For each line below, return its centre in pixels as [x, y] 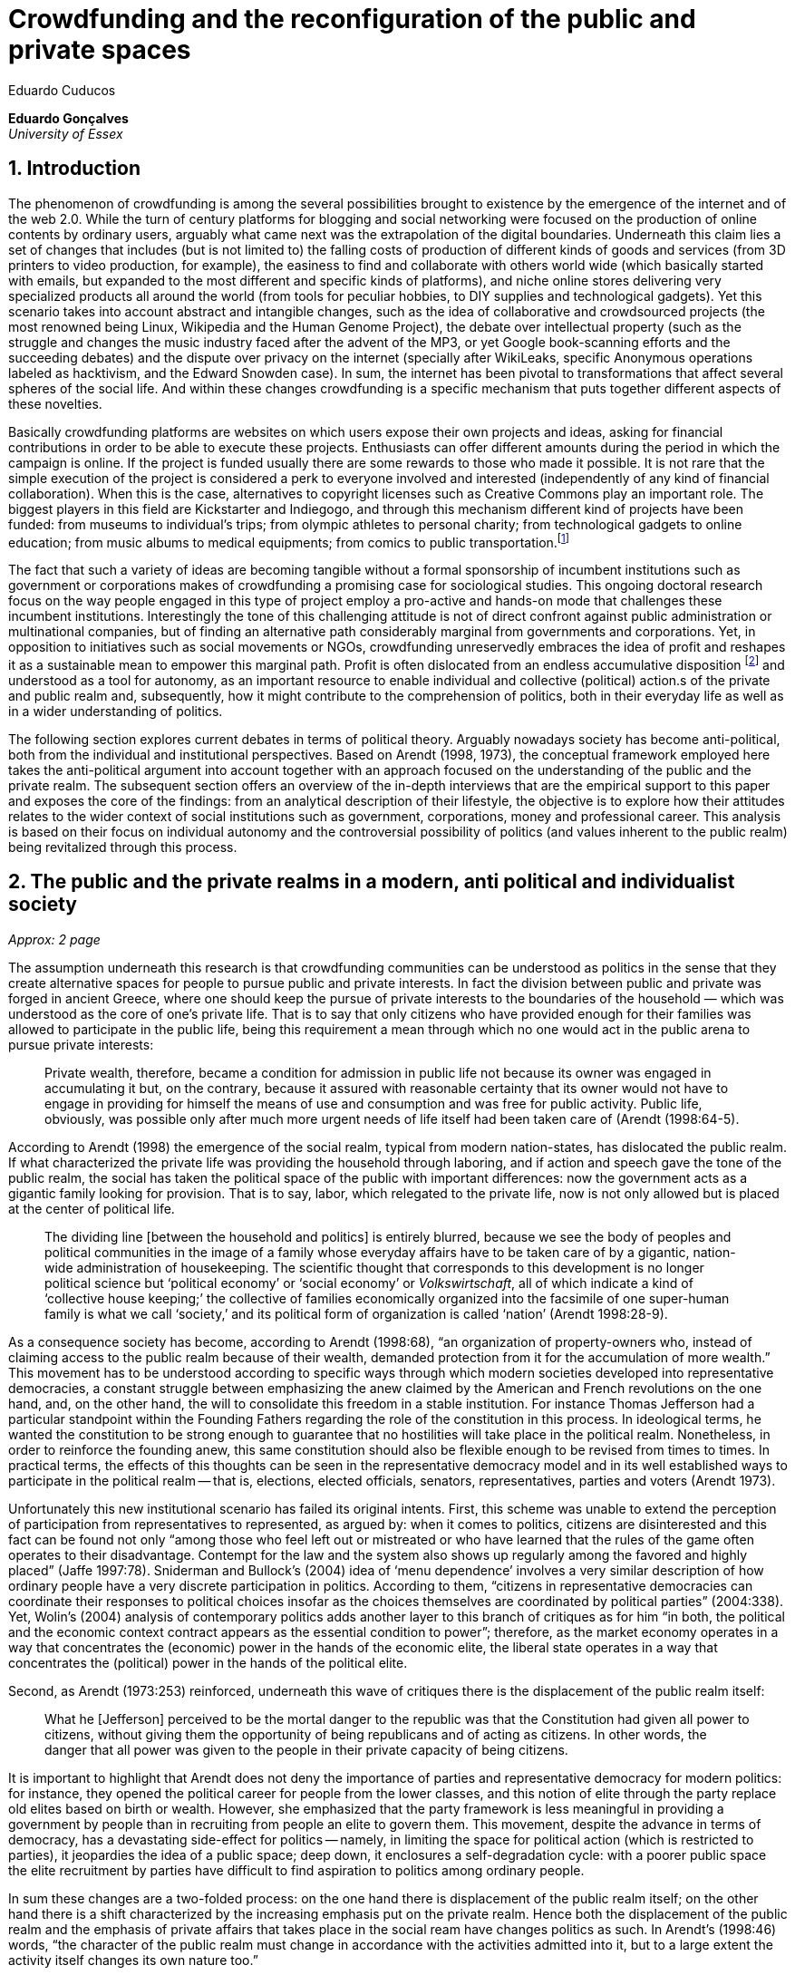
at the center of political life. [92, 1208]
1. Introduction [74, 169]
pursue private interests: [81, 1044]
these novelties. [55, 403]
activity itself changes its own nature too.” [133, 1960]
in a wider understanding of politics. [116, 711]
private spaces [100, 50]
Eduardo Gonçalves [68, 118]
